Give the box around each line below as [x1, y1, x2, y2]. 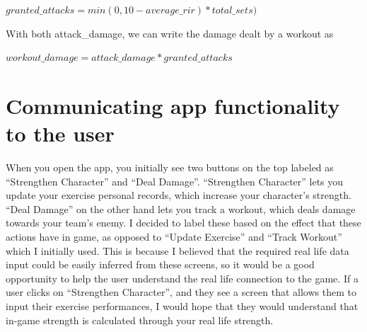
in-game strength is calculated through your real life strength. [6, 312, 274, 327]
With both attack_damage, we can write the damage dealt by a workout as [6, 25, 334, 40]
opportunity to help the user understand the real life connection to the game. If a [6, 270, 359, 285]
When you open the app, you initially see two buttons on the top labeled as [6, 160, 334, 175]
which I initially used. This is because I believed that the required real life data [6, 243, 349, 258]
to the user [6, 119, 115, 148]
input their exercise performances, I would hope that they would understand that [6, 299, 359, 314]
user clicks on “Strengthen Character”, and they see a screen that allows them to [6, 285, 356, 299]
